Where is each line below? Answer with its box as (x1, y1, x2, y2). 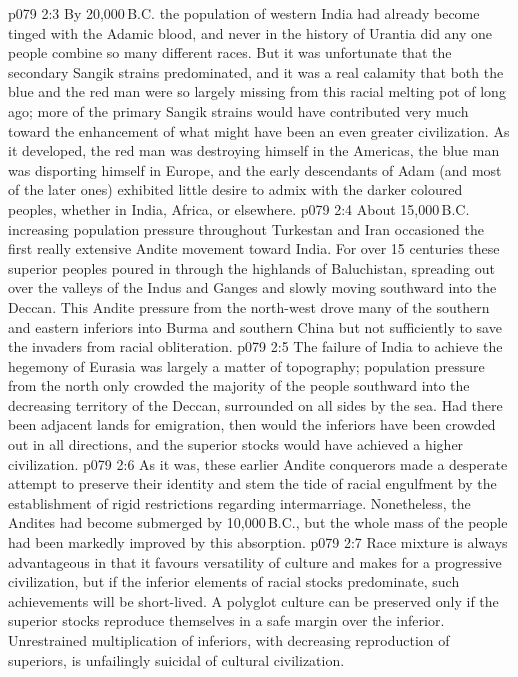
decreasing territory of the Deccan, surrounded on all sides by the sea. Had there (8, 394, 503, 415)
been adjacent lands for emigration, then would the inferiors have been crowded (8, 414, 496, 435)
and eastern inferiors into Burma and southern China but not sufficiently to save (8, 316, 502, 337)
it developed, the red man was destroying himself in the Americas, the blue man (8, 140, 500, 161)
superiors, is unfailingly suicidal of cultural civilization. (8, 649, 345, 670)
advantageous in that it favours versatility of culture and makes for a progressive (8, 551, 502, 572)
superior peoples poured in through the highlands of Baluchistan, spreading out (8, 257, 495, 278)
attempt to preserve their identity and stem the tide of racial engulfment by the (8, 473, 497, 494)
